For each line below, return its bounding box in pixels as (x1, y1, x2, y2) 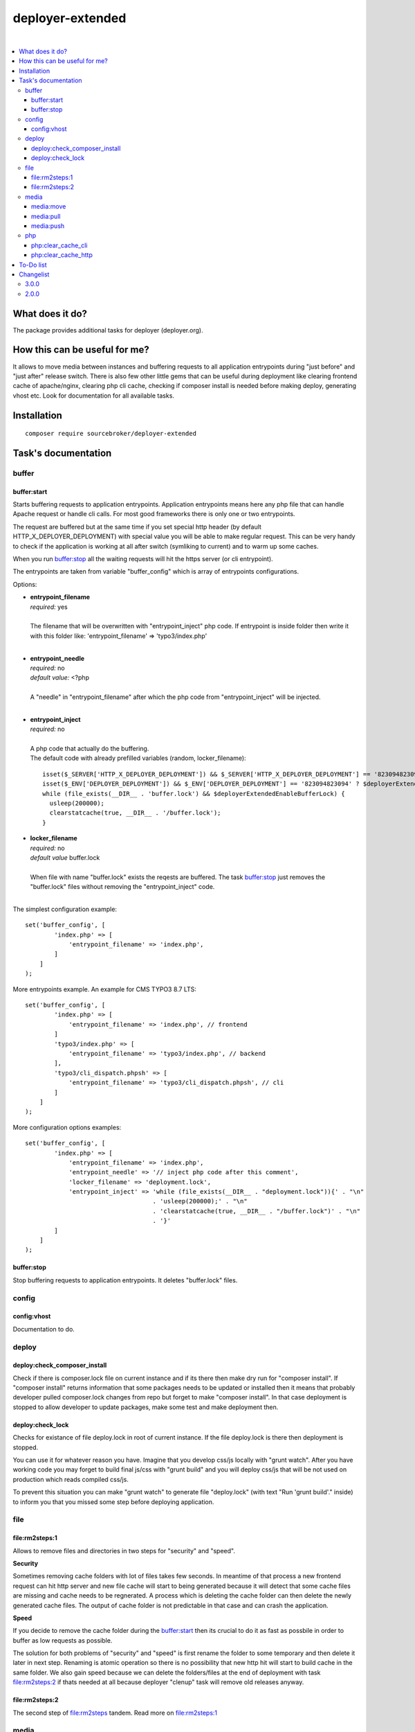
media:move (31, 202, 66, 211)
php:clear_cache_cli (31, 241, 88, 249)
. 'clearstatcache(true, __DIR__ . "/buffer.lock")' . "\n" (152, 1207, 361, 1215)
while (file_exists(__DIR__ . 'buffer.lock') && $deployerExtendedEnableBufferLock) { (42, 790, 345, 797)
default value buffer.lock (30, 853, 100, 862)
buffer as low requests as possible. (12, 1636, 113, 1645)
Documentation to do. (12, 1325, 75, 1333)
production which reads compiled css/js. (12, 1475, 129, 1483)
